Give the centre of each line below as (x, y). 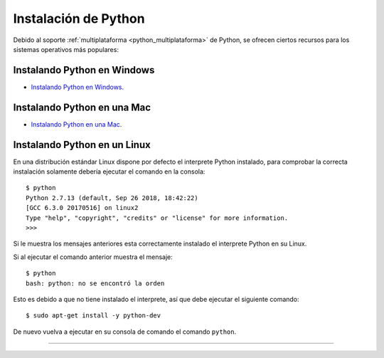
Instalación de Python (79, 19)
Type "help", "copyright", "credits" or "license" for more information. (157, 218)
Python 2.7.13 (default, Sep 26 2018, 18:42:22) (112, 198)
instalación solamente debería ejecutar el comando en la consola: (109, 172)
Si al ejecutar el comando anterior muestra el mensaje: (93, 257)
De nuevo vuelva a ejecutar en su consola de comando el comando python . (125, 332)
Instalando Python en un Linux (82, 145)
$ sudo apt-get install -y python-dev (94, 316)
